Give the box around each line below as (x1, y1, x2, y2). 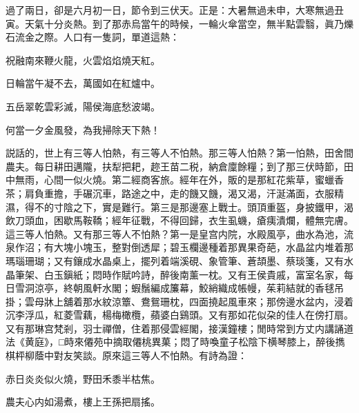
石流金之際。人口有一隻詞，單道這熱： (6, 30, 179, 44)
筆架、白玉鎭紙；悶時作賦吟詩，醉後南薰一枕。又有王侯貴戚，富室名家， (14, 267, 344, 281)
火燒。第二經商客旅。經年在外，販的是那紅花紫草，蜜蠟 (82, 172, 334, 187)
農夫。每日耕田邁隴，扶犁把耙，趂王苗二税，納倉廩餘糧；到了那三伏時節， (6, 159, 344, 173)
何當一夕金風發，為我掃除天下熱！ (6, 122, 160, 137)
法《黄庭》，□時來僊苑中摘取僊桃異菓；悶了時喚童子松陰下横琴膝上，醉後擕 (6, 334, 345, 349)
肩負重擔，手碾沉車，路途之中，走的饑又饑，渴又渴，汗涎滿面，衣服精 (24, 185, 344, 200)
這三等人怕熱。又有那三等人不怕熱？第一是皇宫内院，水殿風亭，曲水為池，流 (6, 226, 353, 241)
